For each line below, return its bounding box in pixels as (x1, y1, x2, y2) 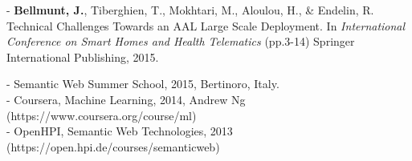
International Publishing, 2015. (6, 48, 159, 65)
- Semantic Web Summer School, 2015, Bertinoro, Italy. (6, 75, 279, 92)
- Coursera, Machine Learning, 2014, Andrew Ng (6, 91, 246, 107)
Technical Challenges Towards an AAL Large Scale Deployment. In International (6, 17, 406, 34)
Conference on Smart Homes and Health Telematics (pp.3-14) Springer (6, 33, 355, 50)
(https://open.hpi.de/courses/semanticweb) (6, 138, 220, 155)
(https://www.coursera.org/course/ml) (6, 107, 197, 123)
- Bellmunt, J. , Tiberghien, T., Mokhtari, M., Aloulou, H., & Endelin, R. (6, 2, 374, 18)
